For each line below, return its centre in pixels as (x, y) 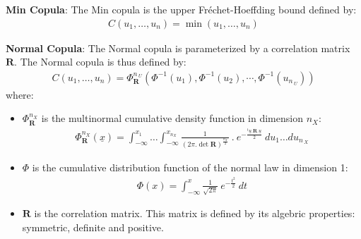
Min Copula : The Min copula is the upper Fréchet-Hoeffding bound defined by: (181, 9)
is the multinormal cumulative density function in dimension (172, 118)
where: (20, 94)
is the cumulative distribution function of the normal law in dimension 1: (190, 167)
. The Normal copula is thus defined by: (100, 62)
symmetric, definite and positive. (93, 227)
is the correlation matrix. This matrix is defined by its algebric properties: (195, 213)
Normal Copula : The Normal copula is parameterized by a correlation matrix (178, 48)
